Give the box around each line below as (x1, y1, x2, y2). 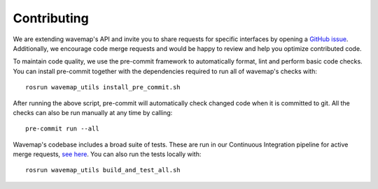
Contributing (13, 10, 89, 26)
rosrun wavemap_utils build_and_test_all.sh (25, 166, 181, 174)
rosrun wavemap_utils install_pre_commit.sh (25, 84, 181, 91)
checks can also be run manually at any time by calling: (13, 108, 173, 116)
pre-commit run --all (25, 125, 99, 133)
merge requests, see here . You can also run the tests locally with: (13, 150, 202, 158)
